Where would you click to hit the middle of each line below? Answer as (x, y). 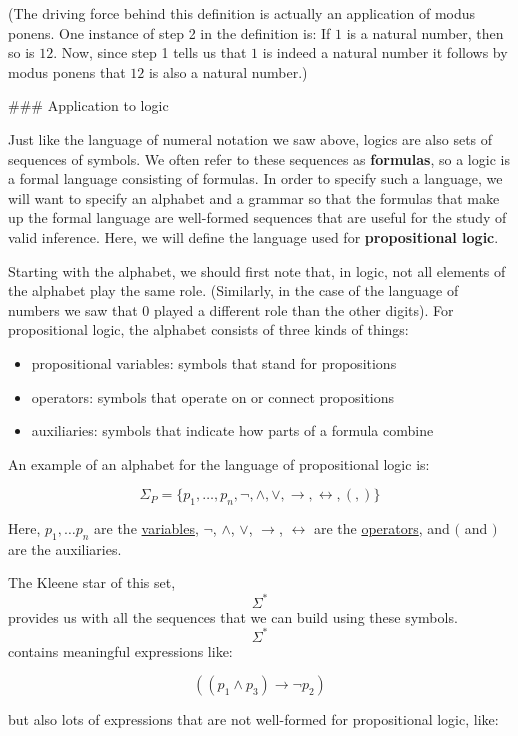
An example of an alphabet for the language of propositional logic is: (219, 463)
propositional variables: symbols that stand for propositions (214, 362)
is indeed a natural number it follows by (385, 52)
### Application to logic (88, 105)
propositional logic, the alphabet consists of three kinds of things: (208, 329)
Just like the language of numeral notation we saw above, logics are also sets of (250, 138)
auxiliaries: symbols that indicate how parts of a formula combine (232, 430)
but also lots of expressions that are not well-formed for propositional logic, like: (253, 719)
